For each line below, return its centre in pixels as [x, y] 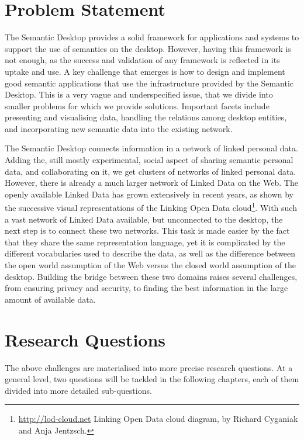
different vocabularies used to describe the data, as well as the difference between [150, 253]
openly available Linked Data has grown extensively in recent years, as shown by [149, 194]
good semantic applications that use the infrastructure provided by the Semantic [149, 83]
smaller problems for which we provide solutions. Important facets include [137, 105]
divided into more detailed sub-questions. [78, 390]
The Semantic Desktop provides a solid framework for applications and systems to [152, 37]
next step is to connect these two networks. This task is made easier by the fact [147, 231]
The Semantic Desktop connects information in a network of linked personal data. [151, 148]
